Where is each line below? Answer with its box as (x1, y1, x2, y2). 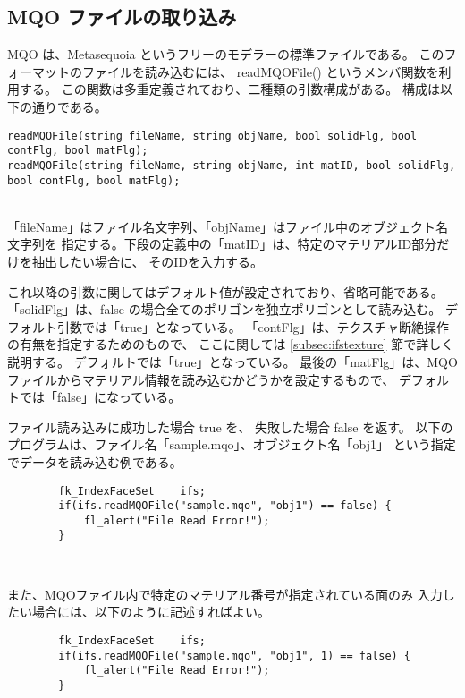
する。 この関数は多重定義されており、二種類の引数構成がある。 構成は (19, 80, 440, 98)
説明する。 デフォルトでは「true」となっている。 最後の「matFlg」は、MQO (7, 352, 458, 370)
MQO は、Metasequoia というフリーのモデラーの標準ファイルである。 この (7, 45, 444, 64)
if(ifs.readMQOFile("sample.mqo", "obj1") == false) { (58, 499, 392, 513)
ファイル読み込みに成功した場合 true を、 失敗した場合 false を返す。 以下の (7, 417, 453, 436)
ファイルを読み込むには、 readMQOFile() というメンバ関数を (81, 62, 439, 81)
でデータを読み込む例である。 (7, 452, 182, 471)
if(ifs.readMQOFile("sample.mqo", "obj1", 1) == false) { (58, 649, 411, 662)
